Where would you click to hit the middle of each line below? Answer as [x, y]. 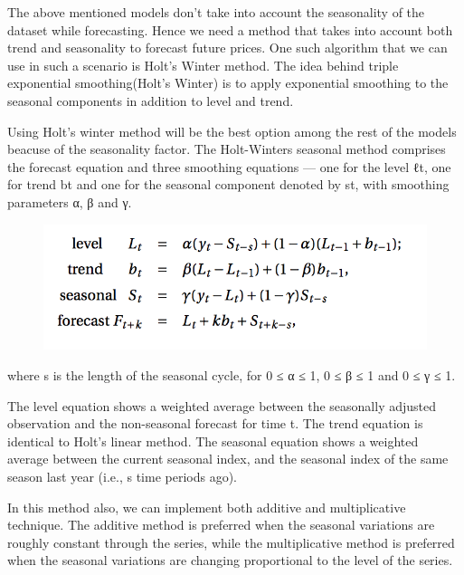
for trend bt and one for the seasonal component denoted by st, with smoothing [228, 184]
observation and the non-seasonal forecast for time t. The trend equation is [215, 423]
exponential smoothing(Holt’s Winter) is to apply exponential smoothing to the [228, 83]
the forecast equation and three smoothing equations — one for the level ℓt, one [229, 166]
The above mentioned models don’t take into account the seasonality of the [216, 12]
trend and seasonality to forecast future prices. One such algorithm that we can [227, 48]
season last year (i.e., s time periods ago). [122, 476]
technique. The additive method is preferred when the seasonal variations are [221, 525]
